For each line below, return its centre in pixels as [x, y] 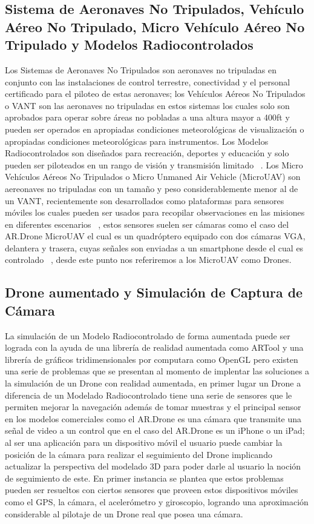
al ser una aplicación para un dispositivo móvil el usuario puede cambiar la [144, 443]
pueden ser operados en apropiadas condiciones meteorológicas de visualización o [155, 129]
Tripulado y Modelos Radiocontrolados [129, 45]
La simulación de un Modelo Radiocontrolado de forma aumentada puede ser [148, 335]
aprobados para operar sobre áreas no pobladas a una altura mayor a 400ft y [147, 117]
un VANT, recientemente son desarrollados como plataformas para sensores [145, 200]
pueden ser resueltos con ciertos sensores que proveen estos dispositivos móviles [152, 490]
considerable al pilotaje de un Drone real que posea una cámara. [124, 513]
